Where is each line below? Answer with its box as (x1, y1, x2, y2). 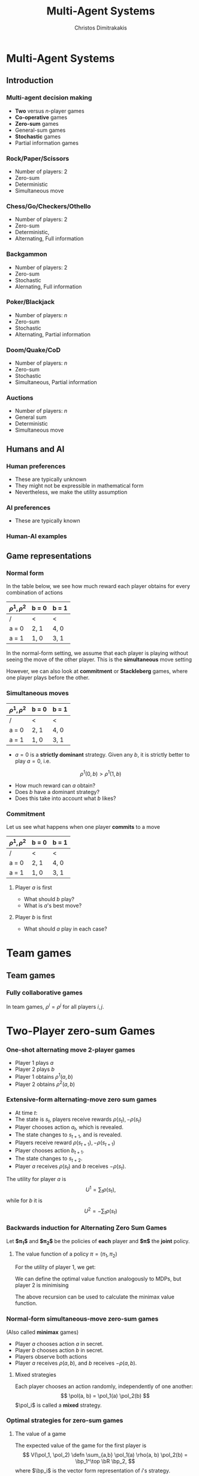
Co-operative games (14, 113, 68, 121)
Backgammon (6, 250, 47, 258)
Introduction (6, 75, 54, 85)
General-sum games (14, 126, 66, 134)
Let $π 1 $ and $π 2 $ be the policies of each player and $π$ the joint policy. (6, 1237, 190, 1246)
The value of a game (14, 1430, 66, 1437)
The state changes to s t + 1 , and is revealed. (14, 1131, 122, 1140)
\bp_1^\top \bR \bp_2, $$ (75, 1457, 135, 1465)
